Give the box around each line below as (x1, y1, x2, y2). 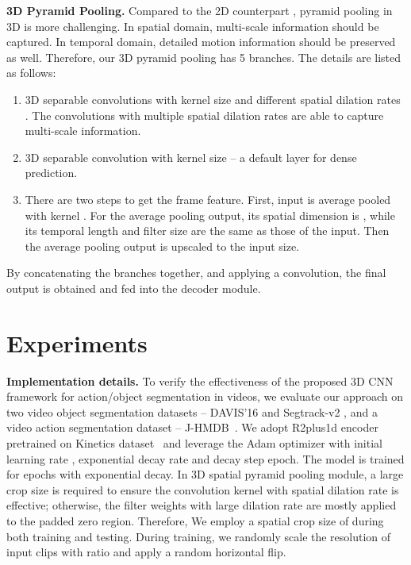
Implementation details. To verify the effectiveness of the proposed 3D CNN (6, 372, 394, 389)
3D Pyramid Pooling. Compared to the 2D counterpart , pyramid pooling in (6, 2, 393, 18)
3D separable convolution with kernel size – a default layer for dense (25, 148, 357, 165)
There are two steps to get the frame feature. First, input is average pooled (25, 190, 391, 207)
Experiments (6, 326, 148, 359)
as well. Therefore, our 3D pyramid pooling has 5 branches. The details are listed (6, 48, 401, 65)
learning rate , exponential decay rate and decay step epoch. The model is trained (6, 450, 405, 467)
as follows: (6, 64, 56, 81)
